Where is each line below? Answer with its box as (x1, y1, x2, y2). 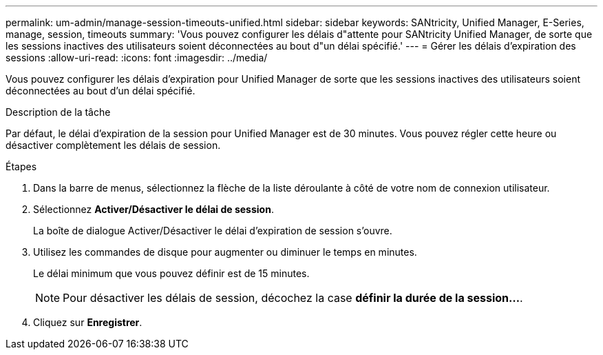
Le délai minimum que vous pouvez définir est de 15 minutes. (33, 267, 310, 279)
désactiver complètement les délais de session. (6, 139, 221, 151)
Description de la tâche (6, 106, 111, 118)
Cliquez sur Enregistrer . (33, 316, 142, 328)
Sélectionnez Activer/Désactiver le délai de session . (33, 203, 274, 215)
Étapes (6, 161, 37, 172)
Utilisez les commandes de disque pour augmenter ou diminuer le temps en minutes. (33, 246, 417, 258)
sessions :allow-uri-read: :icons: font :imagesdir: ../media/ (6, 52, 268, 63)
